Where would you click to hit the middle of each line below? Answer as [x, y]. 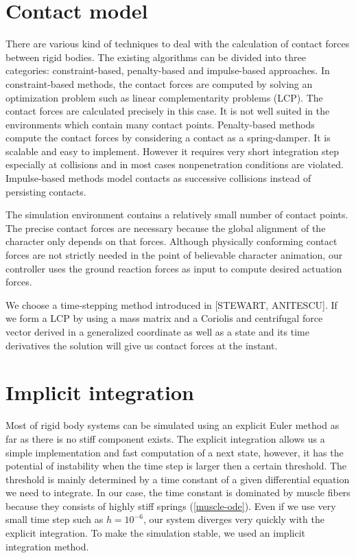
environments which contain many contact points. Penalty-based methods [160, 124]
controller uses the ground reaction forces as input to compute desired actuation [174, 268]
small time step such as [55, 519]
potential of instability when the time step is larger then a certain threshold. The [176, 466]
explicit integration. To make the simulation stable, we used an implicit [155, 533]
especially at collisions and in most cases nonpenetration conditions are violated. [175, 164]
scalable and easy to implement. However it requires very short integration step [172, 151]
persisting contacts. [46, 191]
